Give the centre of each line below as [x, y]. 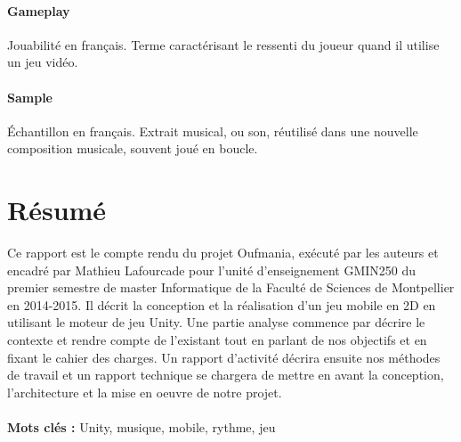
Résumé [57, 210]
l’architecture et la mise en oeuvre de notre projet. [145, 392]
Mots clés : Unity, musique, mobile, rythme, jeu [142, 427]
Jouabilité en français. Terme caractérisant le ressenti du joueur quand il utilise [223, 44]
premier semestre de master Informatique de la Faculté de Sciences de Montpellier [231, 287]
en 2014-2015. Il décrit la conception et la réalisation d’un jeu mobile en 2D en [222, 304]
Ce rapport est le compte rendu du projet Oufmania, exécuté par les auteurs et [223, 253]
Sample [30, 97]
